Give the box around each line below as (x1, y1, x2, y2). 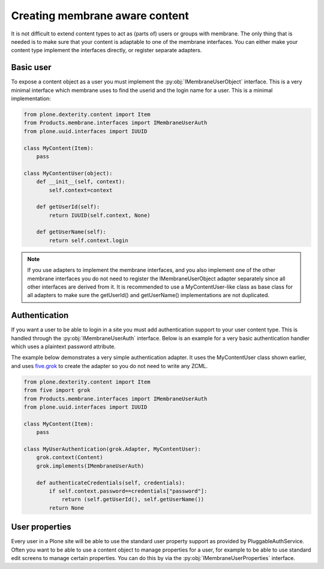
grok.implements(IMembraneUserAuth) (36, 462, 144, 469)
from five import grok (23, 387, 91, 394)
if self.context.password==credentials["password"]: (49, 487, 208, 495)
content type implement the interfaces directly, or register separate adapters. (11, 47, 202, 54)
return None (49, 504, 84, 511)
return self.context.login (49, 237, 128, 244)
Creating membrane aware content (11, 9, 189, 22)
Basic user (11, 62, 52, 73)
